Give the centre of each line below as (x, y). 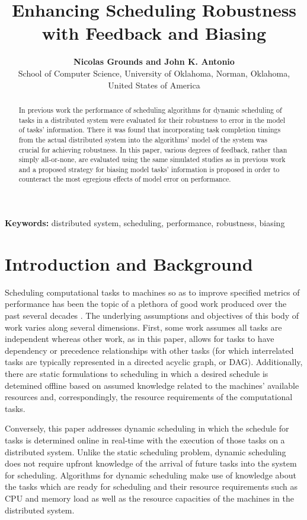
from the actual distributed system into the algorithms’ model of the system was (143, 139)
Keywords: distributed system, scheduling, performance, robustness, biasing (145, 223)
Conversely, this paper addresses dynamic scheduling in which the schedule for (147, 428)
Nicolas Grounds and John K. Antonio (154, 61)
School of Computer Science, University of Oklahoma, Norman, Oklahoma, (154, 73)
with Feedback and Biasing (154, 33)
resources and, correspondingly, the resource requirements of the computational (149, 397)
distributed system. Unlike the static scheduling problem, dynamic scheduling (145, 451)
